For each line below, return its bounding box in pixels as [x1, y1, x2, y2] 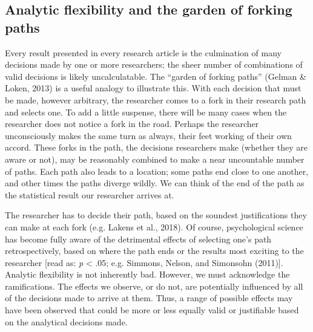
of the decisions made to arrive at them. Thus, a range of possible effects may [5, 291, 293, 304]
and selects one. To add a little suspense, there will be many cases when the [5, 105, 287, 118]
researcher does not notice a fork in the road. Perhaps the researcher [5, 117, 259, 130]
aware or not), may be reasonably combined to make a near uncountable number [5, 152, 305, 165]
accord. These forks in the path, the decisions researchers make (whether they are [5, 141, 308, 154]
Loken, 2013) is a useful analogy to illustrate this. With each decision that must [5, 82, 301, 94]
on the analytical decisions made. [5, 315, 128, 328]
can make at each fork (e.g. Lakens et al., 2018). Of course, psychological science [5, 220, 303, 233]
